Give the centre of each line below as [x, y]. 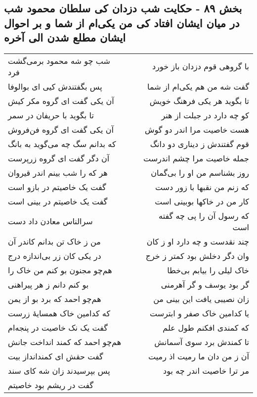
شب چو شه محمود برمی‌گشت [59, 60]
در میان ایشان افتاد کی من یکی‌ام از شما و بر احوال [122, 23]
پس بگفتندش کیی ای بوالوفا [55, 86]
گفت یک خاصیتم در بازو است [57, 187]
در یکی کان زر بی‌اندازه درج [55, 255]
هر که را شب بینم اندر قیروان [58, 172]
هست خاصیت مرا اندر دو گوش [197, 129]
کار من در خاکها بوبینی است [202, 201]
